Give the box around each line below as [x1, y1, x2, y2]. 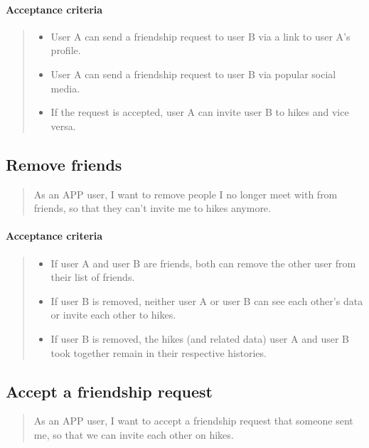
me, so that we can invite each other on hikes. [33, 427, 234, 442]
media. [50, 80, 80, 95]
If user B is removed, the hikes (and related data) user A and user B [50, 331, 349, 346]
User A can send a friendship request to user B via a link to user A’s [50, 28, 351, 43]
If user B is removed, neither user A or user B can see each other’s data [50, 293, 363, 308]
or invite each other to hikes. [50, 307, 176, 322]
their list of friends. [50, 270, 135, 284]
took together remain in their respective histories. [50, 345, 267, 360]
